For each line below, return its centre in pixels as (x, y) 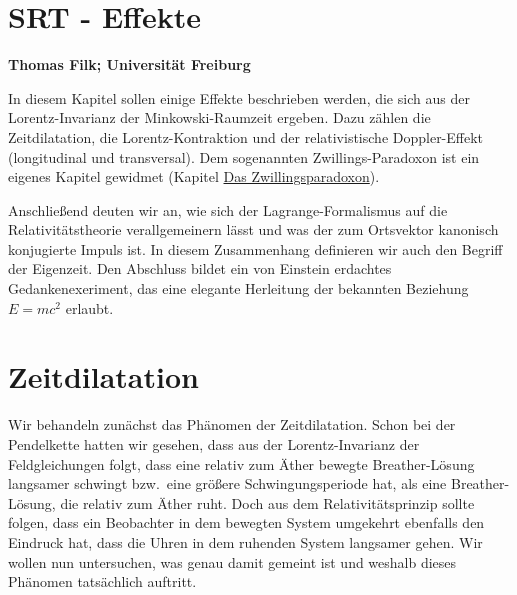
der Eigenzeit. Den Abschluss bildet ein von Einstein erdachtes (200, 268)
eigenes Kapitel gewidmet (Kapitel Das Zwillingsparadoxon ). (194, 176)
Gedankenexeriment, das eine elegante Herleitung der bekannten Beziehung (238, 288)
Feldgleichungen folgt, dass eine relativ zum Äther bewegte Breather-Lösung (241, 463)
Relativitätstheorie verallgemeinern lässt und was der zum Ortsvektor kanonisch (253, 229)
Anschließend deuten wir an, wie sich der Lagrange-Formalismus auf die (228, 209)
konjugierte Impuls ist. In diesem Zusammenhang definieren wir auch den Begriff (255, 248)
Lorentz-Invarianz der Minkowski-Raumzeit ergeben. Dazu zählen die (219, 117)
